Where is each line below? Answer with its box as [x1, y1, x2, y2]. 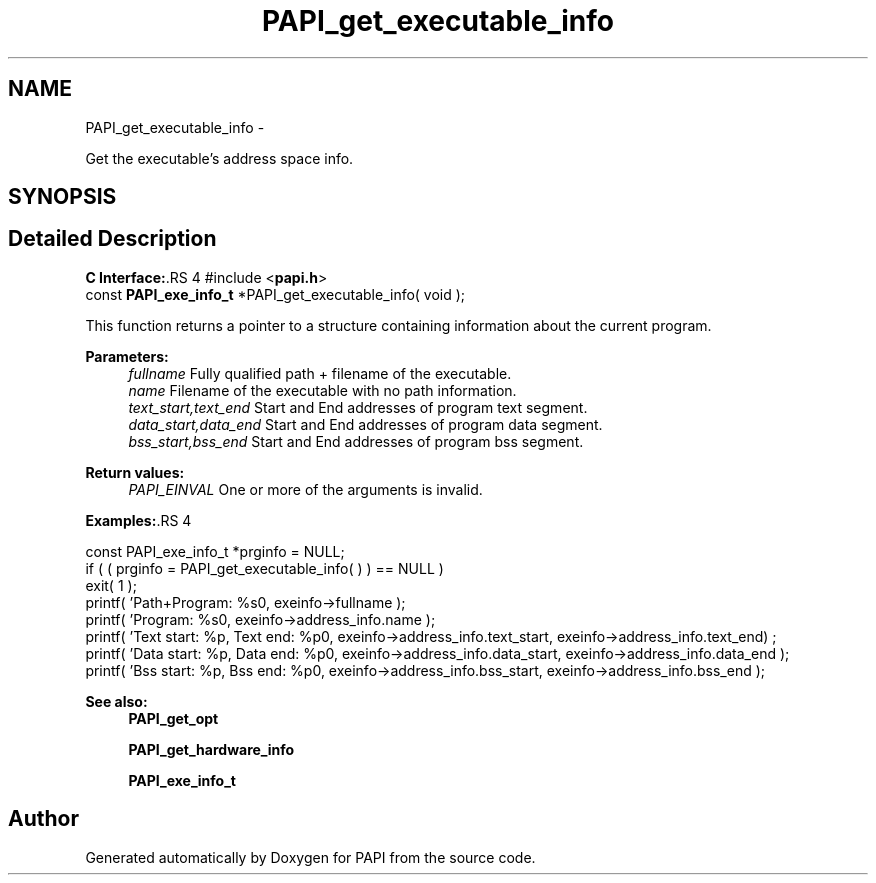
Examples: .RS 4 [85, 511, 192, 529]
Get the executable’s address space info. [85, 149, 354, 167]
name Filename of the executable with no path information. [128, 381, 517, 399]
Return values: [85, 463, 185, 481]
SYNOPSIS [8, 184, 117, 210]
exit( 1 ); [85, 576, 137, 594]
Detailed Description [8, 226, 217, 252]
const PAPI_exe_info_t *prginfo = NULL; [85, 542, 345, 560]
